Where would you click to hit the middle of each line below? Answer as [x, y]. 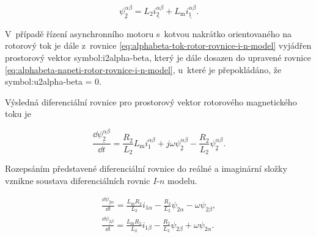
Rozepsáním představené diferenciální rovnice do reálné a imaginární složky [146, 168]
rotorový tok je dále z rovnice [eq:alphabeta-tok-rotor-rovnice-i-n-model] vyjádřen [158, 45]
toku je [18, 114]
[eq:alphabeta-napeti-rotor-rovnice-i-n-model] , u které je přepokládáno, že [143, 69]
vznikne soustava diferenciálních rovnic [78, 180]
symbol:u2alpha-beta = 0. [53, 81]
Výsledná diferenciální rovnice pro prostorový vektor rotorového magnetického [151, 101]
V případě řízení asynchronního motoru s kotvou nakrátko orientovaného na [149, 33]
